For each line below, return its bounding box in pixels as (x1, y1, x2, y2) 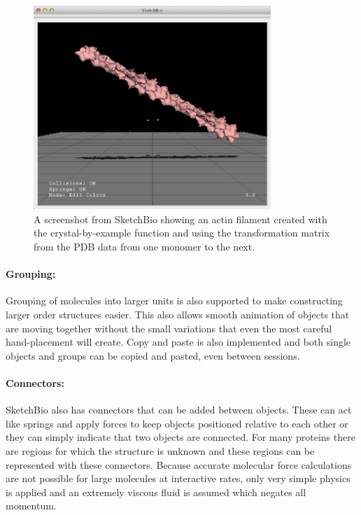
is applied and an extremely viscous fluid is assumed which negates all (6, 484, 306, 499)
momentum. (6, 498, 57, 513)
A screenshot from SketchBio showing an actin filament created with (34, 211, 327, 226)
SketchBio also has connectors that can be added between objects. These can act (6, 402, 352, 417)
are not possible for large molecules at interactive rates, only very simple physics (6, 471, 351, 486)
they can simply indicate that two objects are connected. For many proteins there (6, 430, 355, 444)
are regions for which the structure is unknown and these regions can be (6, 443, 315, 458)
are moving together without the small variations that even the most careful (6, 320, 332, 335)
